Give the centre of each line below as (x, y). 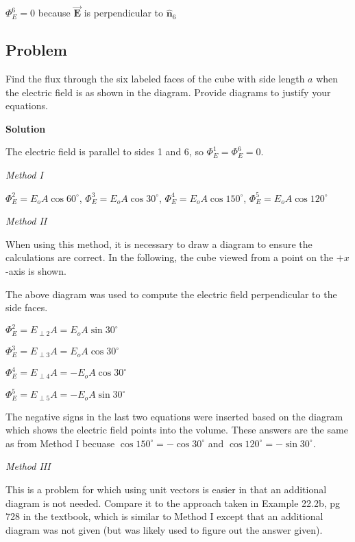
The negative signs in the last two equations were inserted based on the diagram (174, 416)
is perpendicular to (124, 13)
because (54, 13)
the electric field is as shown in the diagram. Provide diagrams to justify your (168, 92)
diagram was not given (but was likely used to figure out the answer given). (164, 529)
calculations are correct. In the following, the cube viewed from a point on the (170, 257)
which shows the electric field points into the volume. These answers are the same (177, 430)
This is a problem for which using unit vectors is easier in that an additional (166, 489)
